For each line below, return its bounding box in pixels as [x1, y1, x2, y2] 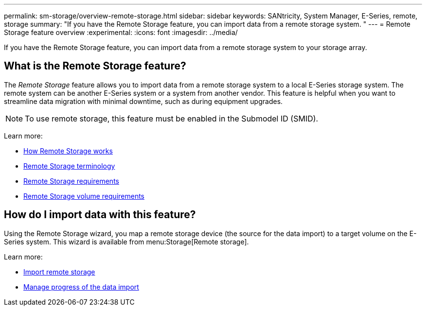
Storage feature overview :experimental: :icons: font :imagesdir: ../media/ [4, 28, 238, 36]
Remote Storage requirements [23, 176, 119, 185]
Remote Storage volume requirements [23, 191, 144, 200]
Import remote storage [23, 267, 95, 276]
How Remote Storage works [23, 146, 113, 155]
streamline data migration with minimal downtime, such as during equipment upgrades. [4, 97, 283, 105]
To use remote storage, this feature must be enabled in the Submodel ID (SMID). [25, 113, 319, 123]
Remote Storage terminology [23, 161, 115, 170]
